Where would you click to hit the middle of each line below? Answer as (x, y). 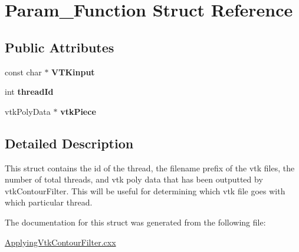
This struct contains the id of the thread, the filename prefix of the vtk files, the (150, 168)
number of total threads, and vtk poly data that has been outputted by (134, 179)
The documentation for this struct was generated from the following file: (135, 222)
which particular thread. (49, 202)
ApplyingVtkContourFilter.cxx (60, 242)
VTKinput (73, 72)
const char (23, 72)
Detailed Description (69, 143)
